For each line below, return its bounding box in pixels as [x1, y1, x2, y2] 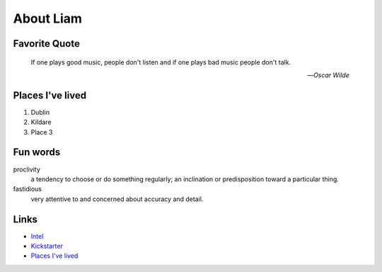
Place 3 [30, 127, 53, 136]
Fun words [13, 146, 61, 159]
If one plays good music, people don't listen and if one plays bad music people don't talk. [30, 57, 291, 67]
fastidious [13, 185, 42, 193]
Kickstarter [30, 242, 63, 251]
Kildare [30, 118, 52, 127]
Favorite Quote [13, 38, 81, 50]
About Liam [13, 11, 83, 26]
